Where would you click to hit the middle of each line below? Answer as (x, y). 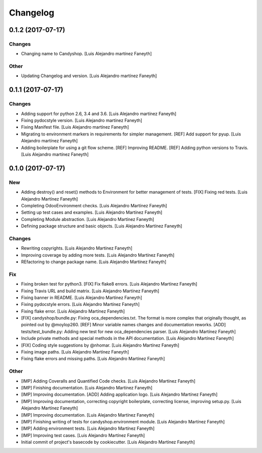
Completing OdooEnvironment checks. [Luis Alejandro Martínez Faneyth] (94, 205)
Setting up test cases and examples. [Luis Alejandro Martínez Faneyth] (92, 212)
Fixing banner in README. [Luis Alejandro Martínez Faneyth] (82, 297)
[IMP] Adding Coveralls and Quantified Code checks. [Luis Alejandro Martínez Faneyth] (108, 381)
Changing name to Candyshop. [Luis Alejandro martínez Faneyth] (87, 54)
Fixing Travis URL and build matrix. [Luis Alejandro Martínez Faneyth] (90, 291)
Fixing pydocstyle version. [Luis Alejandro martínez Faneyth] (82, 120)
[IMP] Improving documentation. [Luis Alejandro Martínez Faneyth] (88, 415)
